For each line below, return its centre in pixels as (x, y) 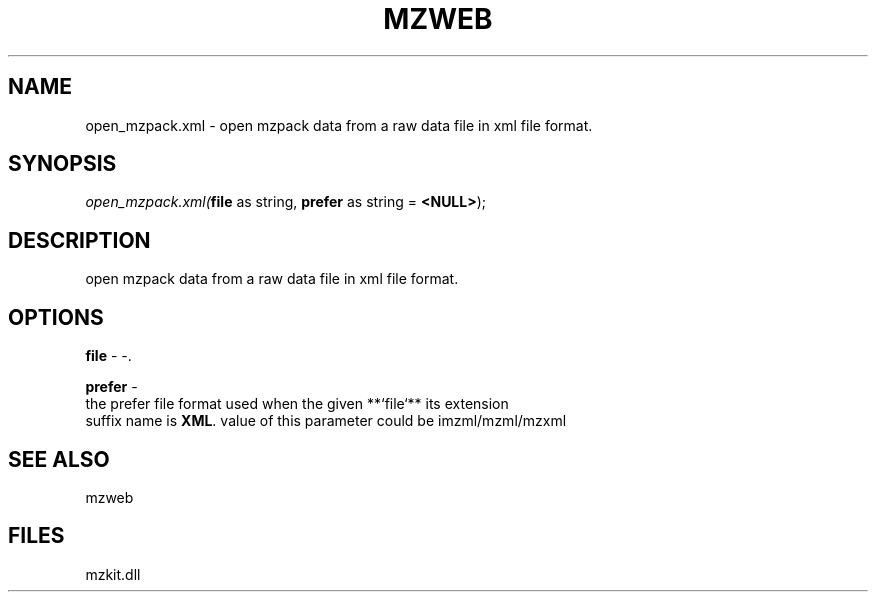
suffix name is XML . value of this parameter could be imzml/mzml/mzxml (326, 421)
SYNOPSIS (62, 164)
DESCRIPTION (79, 240)
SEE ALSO (59, 459)
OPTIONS (56, 317)
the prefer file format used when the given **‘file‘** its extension (297, 404)
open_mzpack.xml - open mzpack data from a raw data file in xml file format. (339, 125)
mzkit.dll (113, 574)
